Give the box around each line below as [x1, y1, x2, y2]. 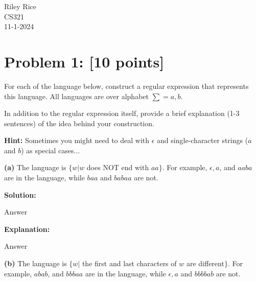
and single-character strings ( [157, 135, 248, 146]
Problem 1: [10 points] [4, 51, 165, 72]
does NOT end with [86, 162, 149, 173]
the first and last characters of [82, 258, 177, 269]
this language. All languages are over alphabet [4, 90, 149, 101]
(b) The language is [4, 258, 67, 269]
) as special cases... [21, 145, 80, 155]
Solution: [4, 189, 36, 200]
